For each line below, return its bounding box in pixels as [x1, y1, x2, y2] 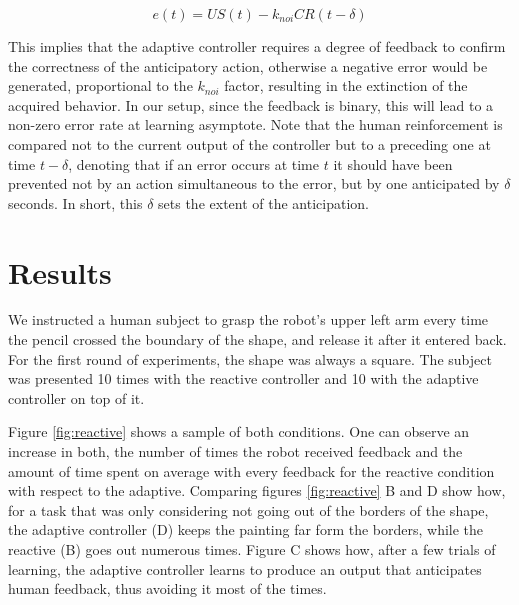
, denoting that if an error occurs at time [68, 153, 319, 174]
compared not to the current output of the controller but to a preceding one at [8, 133, 491, 154]
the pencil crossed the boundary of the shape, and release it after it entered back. [8, 329, 507, 350]
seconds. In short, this [8, 192, 143, 213]
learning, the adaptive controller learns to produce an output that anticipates [8, 558, 482, 579]
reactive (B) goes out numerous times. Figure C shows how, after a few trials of [8, 539, 496, 559]
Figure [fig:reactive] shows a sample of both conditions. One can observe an [8, 421, 470, 442]
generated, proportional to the [8, 75, 193, 96]
